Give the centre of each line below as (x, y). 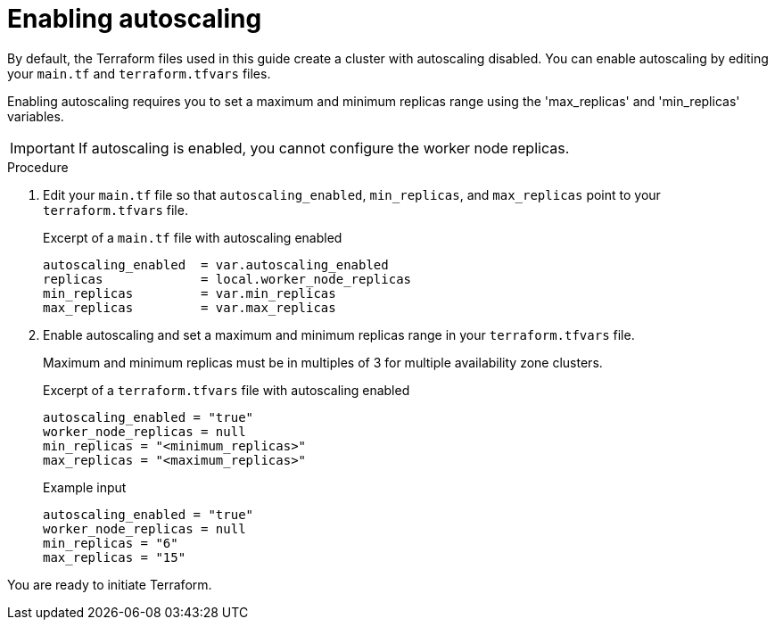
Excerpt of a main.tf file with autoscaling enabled (193, 237)
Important (42, 148)
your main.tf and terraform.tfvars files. (139, 73)
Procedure (38, 167)
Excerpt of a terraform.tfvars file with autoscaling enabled (227, 390)
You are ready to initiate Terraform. (110, 584)
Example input (85, 487)
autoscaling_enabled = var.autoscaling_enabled (216, 264)
